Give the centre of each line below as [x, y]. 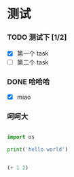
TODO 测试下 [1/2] [37, 37]
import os [21, 137]
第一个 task [33, 54]
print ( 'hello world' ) [38, 150]
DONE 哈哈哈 [28, 82]
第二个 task [33, 62]
